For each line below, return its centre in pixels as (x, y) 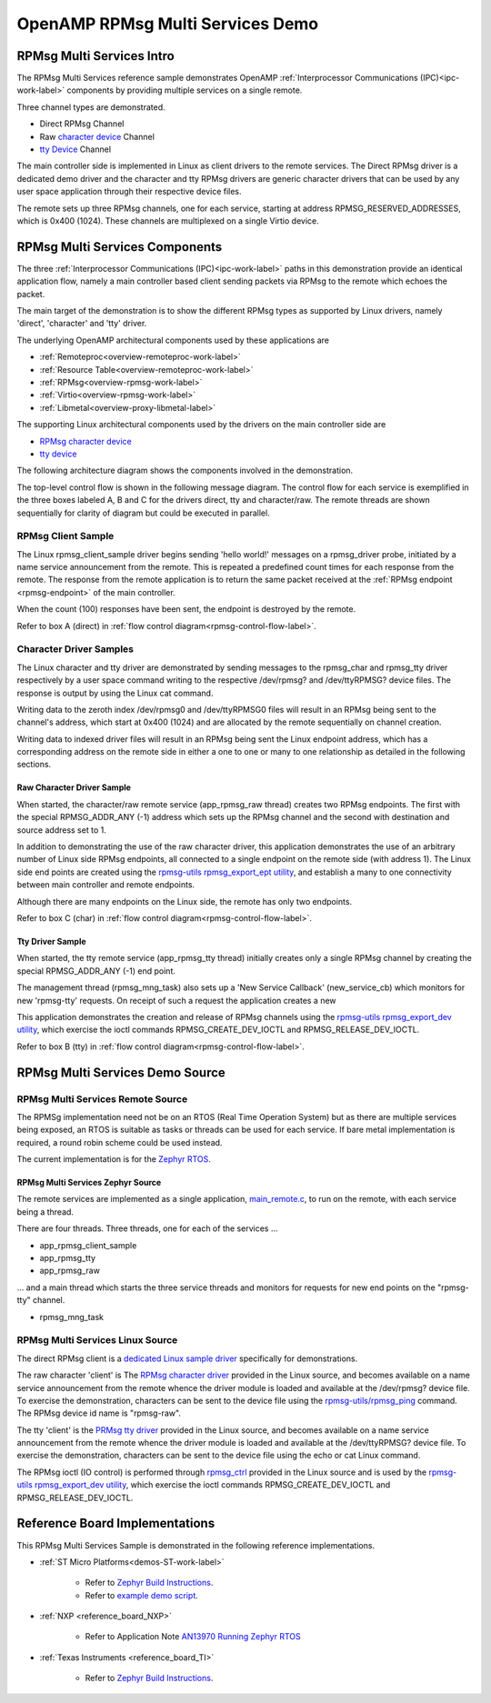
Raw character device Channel (97, 136)
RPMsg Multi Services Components (120, 247)
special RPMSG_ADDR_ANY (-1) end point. (96, 971)
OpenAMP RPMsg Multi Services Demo (168, 24)
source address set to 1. (61, 830)
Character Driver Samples (75, 649)
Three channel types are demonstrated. (91, 107)
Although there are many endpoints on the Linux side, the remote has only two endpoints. (185, 901)
